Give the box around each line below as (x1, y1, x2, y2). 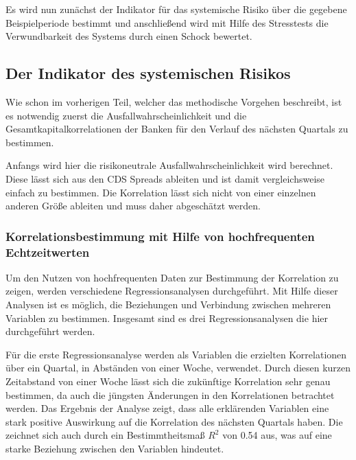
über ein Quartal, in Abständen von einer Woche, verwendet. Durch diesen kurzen (5, 360, 351, 375)
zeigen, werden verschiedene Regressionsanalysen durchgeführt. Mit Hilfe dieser (5, 284, 338, 298)
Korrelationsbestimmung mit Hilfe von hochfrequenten (5, 227, 315, 244)
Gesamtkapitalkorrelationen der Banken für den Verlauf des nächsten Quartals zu (5, 122, 348, 136)
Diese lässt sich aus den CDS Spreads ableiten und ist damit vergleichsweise (5, 171, 325, 185)
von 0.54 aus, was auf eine (222, 428, 332, 442)
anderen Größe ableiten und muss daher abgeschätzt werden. (5, 198, 261, 213)
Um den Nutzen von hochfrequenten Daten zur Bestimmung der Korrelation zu (5, 270, 339, 284)
